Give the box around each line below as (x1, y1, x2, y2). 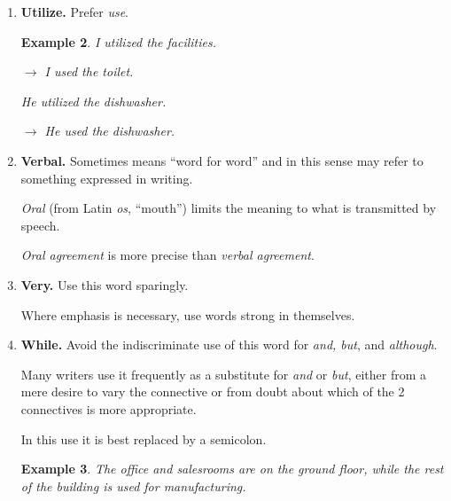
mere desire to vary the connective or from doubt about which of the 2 (20, 382, 405, 401)
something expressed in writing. (20, 168, 193, 187)
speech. (20, 215, 60, 234)
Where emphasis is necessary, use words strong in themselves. (20, 305, 355, 324)
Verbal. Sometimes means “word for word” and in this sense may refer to (20, 151, 424, 169)
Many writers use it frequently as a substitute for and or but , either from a (20, 364, 426, 383)
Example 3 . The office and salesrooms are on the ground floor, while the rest (20, 459, 444, 478)
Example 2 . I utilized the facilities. (20, 32, 217, 51)
